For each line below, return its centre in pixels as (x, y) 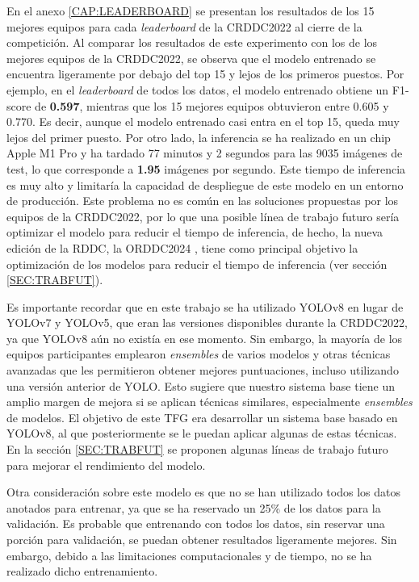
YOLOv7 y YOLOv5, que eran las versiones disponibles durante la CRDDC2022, (207, 322)
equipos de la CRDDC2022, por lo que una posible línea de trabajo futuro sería (203, 216)
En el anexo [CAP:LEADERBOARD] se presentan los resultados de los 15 (191, 10)
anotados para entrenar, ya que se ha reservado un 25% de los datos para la (194, 507)
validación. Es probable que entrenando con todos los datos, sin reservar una (196, 523)
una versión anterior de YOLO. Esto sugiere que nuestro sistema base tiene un (201, 385)
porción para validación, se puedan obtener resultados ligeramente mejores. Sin (202, 539)
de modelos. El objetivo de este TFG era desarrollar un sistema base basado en (202, 417)
